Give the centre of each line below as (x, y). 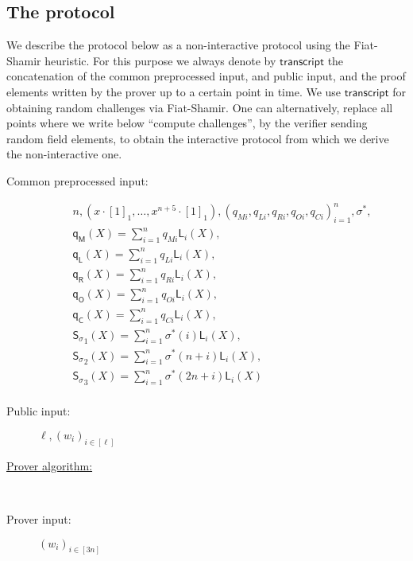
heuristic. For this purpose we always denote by (160, 60)
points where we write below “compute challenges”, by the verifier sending (187, 123)
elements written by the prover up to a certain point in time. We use (174, 91)
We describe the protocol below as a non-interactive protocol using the (178, 45)
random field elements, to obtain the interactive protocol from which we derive (198, 138)
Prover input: (39, 518)
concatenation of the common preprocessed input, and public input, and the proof (206, 76)
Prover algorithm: (50, 465)
